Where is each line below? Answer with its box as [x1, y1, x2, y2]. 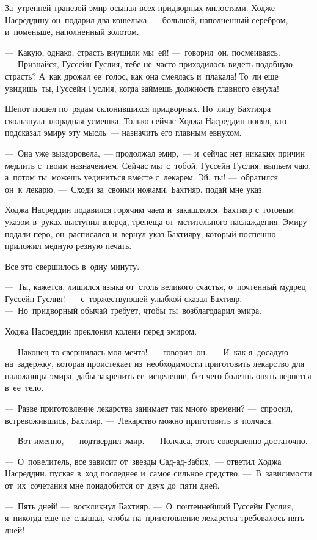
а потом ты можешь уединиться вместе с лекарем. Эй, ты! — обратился [5, 171, 278, 183]
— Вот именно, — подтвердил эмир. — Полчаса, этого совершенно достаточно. [5, 434, 308, 447]
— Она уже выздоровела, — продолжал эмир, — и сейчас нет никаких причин [5, 146, 305, 159]
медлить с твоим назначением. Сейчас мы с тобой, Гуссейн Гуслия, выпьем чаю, [5, 158, 312, 171]
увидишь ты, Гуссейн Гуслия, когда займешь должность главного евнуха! [5, 81, 279, 94]
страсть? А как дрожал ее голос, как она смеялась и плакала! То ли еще [5, 69, 279, 82]
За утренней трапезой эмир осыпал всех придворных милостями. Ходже [5, 1, 275, 13]
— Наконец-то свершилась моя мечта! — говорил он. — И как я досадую [5, 345, 288, 358]
